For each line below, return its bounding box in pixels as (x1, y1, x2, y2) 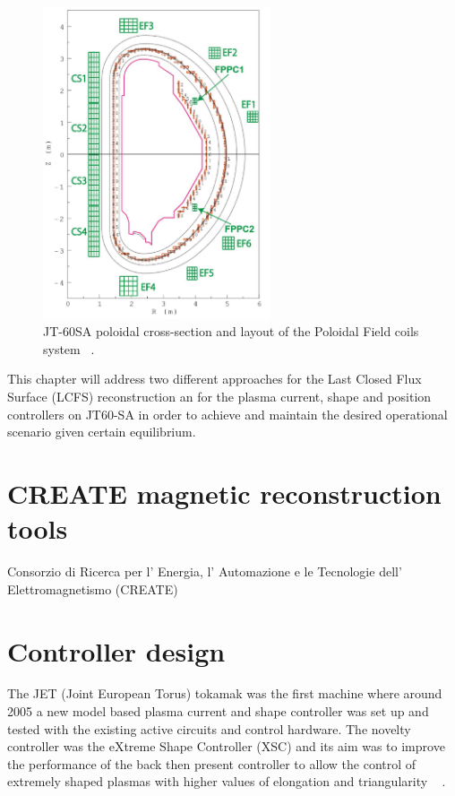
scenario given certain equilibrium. (7, 422, 196, 441)
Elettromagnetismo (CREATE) (7, 579, 178, 598)
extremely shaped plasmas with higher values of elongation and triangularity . (7, 772, 446, 791)
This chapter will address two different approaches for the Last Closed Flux (7, 369, 422, 388)
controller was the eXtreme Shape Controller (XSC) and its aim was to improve (7, 737, 445, 756)
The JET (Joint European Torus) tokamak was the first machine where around (7, 684, 442, 703)
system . (43, 339, 95, 358)
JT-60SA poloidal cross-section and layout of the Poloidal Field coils (43, 322, 419, 341)
